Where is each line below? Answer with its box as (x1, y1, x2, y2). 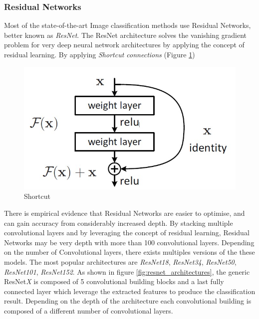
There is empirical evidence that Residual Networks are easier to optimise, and (4, 208, 245, 218)
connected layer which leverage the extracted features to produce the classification (4, 286, 256, 296)
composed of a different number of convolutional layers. (4, 305, 173, 316)
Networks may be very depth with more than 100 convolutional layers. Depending (4, 237, 255, 247)
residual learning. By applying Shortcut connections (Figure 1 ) (4, 49, 195, 59)
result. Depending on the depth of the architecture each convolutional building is (4, 296, 252, 306)
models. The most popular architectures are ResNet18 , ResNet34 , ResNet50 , (4, 257, 237, 267)
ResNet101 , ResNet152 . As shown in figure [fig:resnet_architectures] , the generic (4, 266, 250, 277)
